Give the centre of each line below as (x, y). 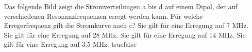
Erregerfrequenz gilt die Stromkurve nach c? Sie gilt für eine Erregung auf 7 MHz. (126, 25)
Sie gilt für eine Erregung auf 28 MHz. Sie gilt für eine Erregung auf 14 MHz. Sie (125, 34)
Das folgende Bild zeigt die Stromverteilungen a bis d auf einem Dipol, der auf (121, 6)
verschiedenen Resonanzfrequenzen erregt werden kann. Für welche (103, 16)
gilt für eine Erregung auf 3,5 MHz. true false (70, 44)
